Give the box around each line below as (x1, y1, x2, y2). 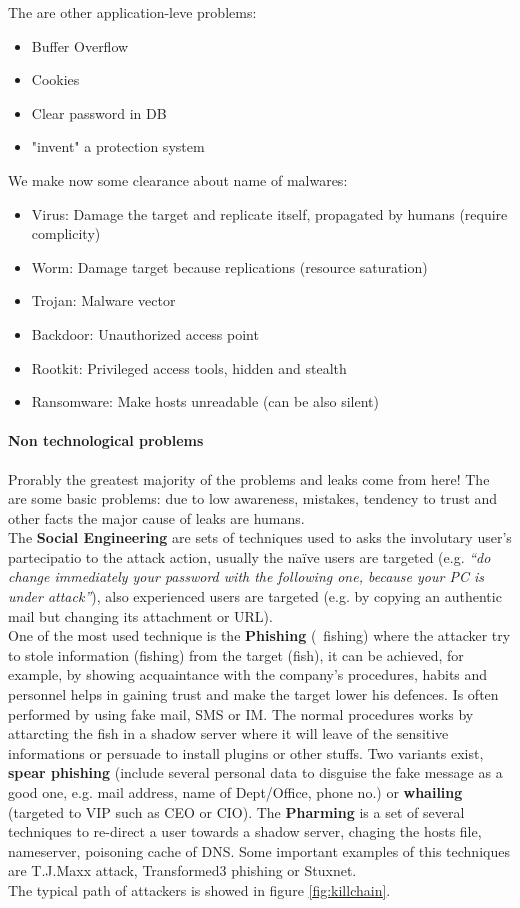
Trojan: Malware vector (31, 290, 176, 311)
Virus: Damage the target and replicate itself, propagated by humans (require (31, 203, 508, 224)
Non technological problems (8, 430, 204, 451)
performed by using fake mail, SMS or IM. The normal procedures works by (8, 703, 474, 724)
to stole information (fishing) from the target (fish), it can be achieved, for (8, 644, 464, 665)
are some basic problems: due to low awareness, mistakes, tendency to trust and (8, 488, 498, 509)
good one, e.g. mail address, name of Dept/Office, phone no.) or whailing (8, 782, 463, 803)
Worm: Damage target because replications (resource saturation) (31, 256, 428, 277)
